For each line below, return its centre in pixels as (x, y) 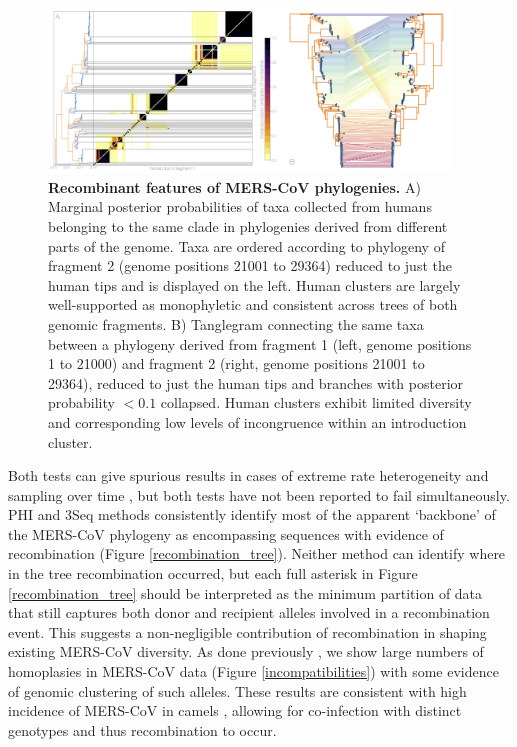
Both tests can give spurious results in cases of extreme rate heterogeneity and (248, 475)
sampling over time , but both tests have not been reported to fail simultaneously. (259, 494)
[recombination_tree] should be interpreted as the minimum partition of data (245, 592)
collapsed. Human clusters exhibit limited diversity (316, 402)
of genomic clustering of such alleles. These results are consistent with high (237, 690)
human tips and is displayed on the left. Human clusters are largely (254, 284)
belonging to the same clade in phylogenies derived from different (248, 225)
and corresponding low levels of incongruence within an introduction (257, 421)
